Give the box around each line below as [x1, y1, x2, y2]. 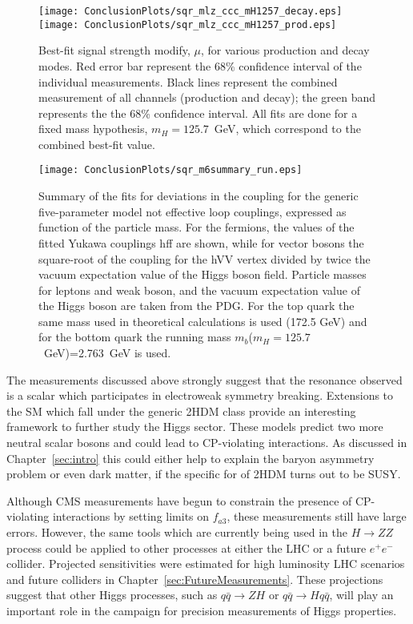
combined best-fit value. [38, 135, 155, 152]
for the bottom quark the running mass [38, 328, 231, 345]
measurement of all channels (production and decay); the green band [38, 89, 376, 106]
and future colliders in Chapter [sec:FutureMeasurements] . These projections [6, 570, 383, 587]
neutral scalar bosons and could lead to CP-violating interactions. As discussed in [6, 434, 407, 451]
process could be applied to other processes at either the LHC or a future [6, 539, 367, 556]
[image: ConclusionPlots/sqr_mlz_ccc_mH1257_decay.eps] [38, 6, 343, 17]
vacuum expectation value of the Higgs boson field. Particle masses [38, 266, 367, 283]
